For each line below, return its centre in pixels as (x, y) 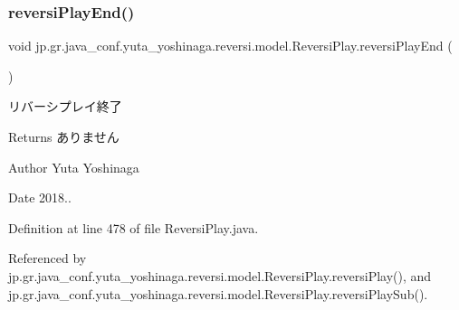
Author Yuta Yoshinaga (74, 167)
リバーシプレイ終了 (65, 106)
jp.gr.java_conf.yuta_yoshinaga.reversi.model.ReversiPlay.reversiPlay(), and (220, 275)
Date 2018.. (40, 197)
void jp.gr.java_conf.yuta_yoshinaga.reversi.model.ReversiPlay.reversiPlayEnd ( (230, 46)
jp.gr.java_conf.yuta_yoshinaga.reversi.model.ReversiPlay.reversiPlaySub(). (218, 293)
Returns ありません (64, 136)
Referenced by (48, 258)
